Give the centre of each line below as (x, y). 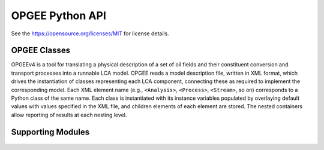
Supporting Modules (50, 132)
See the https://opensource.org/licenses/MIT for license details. (90, 33)
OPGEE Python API (58, 16)
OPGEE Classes (41, 50)
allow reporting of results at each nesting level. (69, 115)
